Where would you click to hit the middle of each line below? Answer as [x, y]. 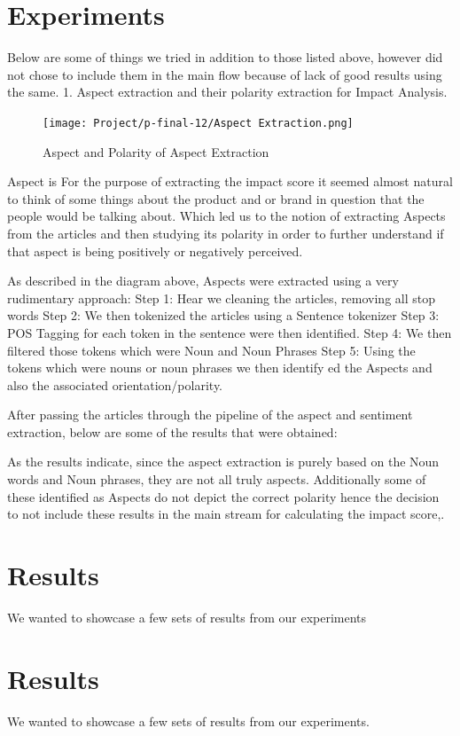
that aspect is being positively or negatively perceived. [155, 251]
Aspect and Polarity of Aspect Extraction [156, 151]
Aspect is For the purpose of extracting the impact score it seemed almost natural [230, 181]
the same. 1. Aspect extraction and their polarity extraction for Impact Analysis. [227, 92]
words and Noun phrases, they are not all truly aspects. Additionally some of [217, 479]
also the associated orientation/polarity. [115, 384]
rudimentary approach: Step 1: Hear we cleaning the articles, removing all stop [221, 298]
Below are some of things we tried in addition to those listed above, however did [225, 57]
